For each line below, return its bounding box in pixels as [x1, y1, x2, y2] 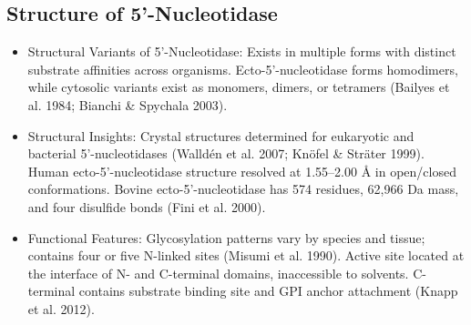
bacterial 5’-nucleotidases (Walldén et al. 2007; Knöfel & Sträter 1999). [27, 144, 425, 163]
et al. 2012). [27, 299, 95, 318]
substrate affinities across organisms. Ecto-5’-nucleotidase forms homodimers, [27, 59, 458, 78]
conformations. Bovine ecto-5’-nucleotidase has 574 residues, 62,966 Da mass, [27, 179, 459, 198]
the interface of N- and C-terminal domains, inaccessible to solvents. [27, 263, 409, 282]
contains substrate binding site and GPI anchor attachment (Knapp [78, 281, 458, 300]
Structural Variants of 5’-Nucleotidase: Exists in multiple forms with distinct [27, 42, 456, 61]
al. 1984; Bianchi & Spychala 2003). [27, 95, 228, 114]
